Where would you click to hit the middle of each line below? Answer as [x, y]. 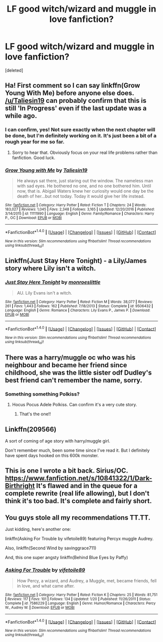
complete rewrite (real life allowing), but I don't [77, 494]
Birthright [20, 486]
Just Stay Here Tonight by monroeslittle [53, 282]
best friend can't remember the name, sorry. [74, 380]
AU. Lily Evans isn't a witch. [44, 293]
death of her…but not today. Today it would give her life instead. [81, 196]
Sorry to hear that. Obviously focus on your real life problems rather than [85, 152]
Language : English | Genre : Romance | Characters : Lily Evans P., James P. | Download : [78, 310]
